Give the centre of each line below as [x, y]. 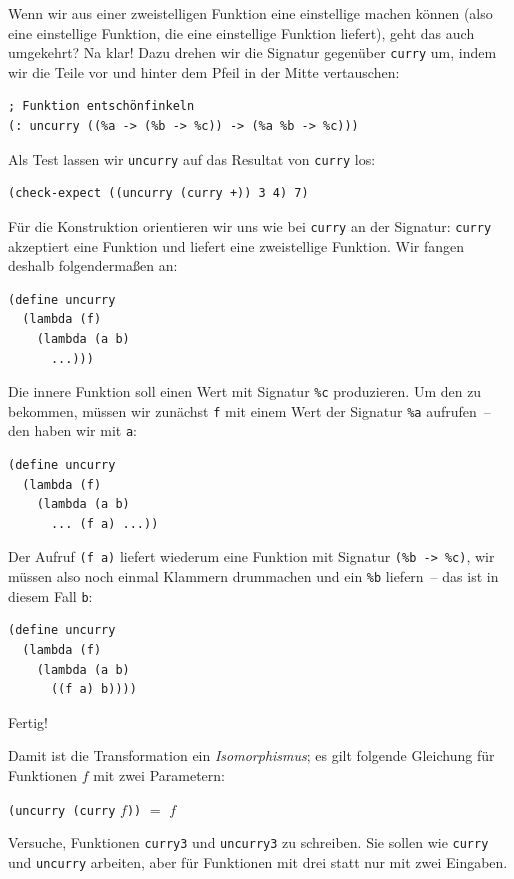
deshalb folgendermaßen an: [93, 265]
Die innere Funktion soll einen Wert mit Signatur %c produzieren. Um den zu [245, 391]
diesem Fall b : [50, 595]
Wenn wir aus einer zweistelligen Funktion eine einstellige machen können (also [250, 13]
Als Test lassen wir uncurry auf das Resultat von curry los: [192, 158]
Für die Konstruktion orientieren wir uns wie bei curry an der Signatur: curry [250, 225]
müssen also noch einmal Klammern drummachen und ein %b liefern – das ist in [253, 576]
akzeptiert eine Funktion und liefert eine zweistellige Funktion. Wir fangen [236, 245]
